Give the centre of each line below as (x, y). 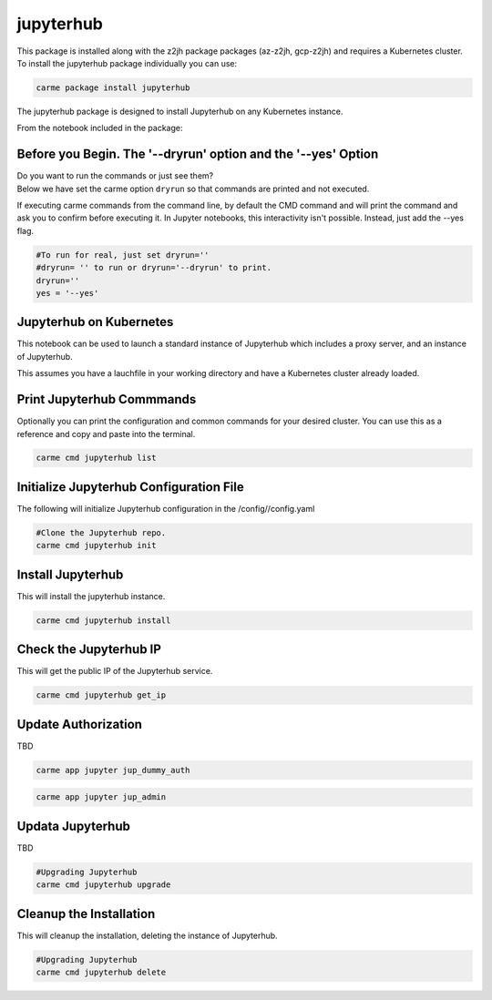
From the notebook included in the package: (100, 128)
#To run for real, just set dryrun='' (123, 255)
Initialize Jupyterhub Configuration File (131, 487)
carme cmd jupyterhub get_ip (101, 695)
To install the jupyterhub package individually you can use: (127, 63)
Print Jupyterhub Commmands (107, 399)
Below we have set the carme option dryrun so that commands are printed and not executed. (193, 189)
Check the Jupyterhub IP (89, 650)
